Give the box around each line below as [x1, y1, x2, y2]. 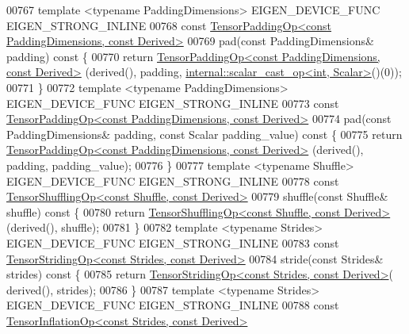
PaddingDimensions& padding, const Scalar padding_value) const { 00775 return [6, 125, 403, 142]
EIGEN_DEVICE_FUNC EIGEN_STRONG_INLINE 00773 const [6, 94, 339, 111]
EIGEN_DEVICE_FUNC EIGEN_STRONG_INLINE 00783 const [6, 234, 339, 251]
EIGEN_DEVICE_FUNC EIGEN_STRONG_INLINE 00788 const [6, 297, 339, 313]
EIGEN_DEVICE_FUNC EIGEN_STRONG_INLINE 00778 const [6, 172, 339, 189]
